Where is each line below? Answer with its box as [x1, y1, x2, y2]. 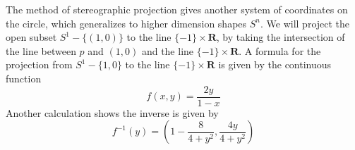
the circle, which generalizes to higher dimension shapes [6, 15, 247, 30]
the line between [6, 43, 76, 58]
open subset [6, 30, 57, 44]
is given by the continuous [218, 57, 332, 72]
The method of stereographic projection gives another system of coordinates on [6, 2, 348, 16]
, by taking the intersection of [216, 30, 345, 44]
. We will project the [260, 15, 350, 30]
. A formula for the [239, 43, 321, 58]
